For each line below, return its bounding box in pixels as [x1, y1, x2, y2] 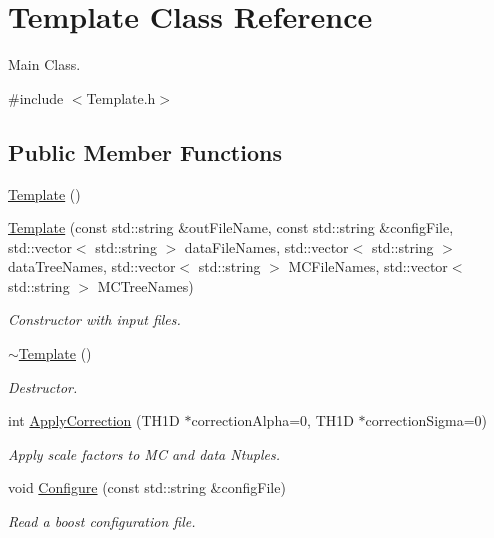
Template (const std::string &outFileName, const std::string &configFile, [8, 217, 454, 238]
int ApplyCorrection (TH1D [8, 410, 180, 431]
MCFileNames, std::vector [288, 256, 448, 277]
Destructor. [8, 376, 78, 397]
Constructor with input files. [8, 309, 181, 330]
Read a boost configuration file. [8, 511, 196, 532]
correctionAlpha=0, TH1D [191, 410, 354, 431]
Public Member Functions [8, 136, 282, 167]
